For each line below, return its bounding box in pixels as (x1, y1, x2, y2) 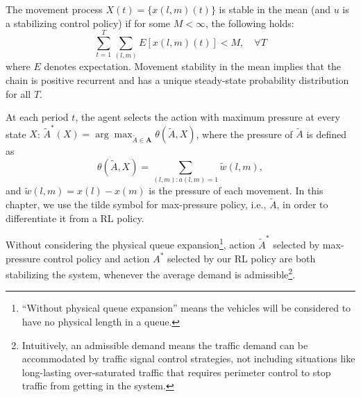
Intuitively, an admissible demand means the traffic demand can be (22, 337, 308, 352)
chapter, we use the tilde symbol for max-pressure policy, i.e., (6, 197, 267, 212)
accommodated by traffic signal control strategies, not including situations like (22, 351, 355, 366)
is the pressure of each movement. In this (149, 183, 324, 198)
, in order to (276, 197, 328, 212)
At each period (6, 110, 69, 124)
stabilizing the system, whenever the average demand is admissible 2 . (6, 265, 296, 281)
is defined (306, 126, 347, 141)
